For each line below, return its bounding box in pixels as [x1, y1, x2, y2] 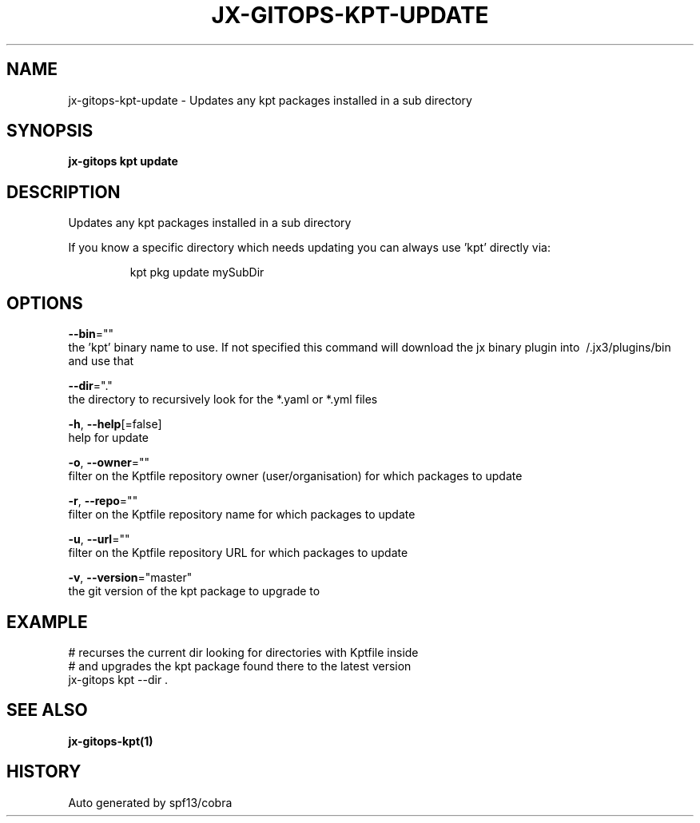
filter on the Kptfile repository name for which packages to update [68, 507, 416, 522]
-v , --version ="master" [68, 571, 193, 585]
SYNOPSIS [6, 121, 93, 141]
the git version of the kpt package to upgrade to [68, 584, 320, 598]
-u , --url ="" [68, 532, 130, 547]
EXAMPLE [6, 611, 88, 632]
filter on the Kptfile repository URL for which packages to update [68, 546, 408, 560]
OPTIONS [6, 292, 83, 313]
